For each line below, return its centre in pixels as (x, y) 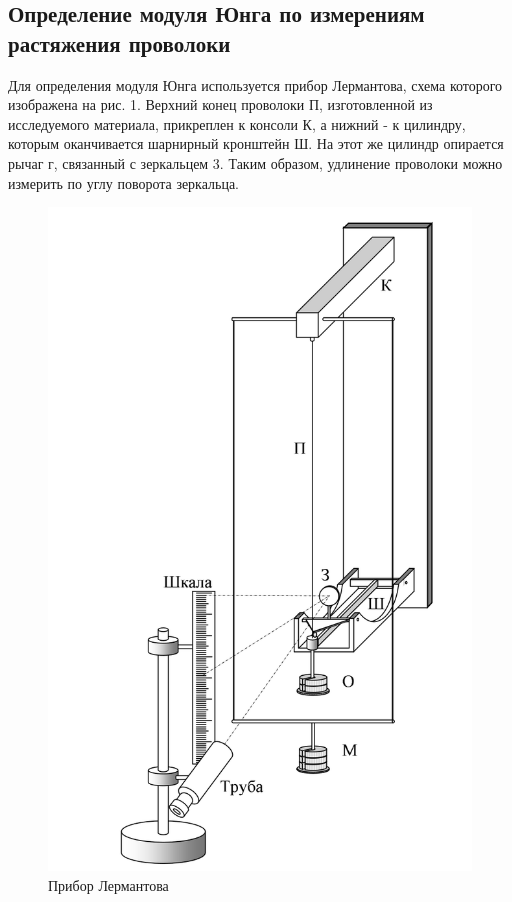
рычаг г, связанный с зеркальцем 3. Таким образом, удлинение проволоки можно (255, 162)
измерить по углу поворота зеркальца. (124, 182)
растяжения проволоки (119, 42)
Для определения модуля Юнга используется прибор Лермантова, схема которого (255, 84)
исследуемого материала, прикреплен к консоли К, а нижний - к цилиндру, (237, 123)
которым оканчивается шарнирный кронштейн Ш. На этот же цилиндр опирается (256, 143)
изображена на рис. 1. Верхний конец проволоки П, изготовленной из (220, 104)
